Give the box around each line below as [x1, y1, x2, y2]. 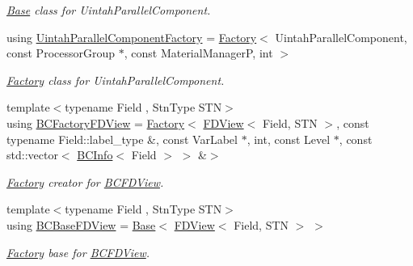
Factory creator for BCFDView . [6, 173, 164, 190]
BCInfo [77, 146, 113, 163]
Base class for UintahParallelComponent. [6, 2, 211, 18]
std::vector [6, 146, 58, 163]
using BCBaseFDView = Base [6, 216, 156, 233]
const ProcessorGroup [6, 44, 116, 61]
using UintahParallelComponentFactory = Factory [6, 28, 257, 45]
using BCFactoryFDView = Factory [6, 114, 185, 131]
